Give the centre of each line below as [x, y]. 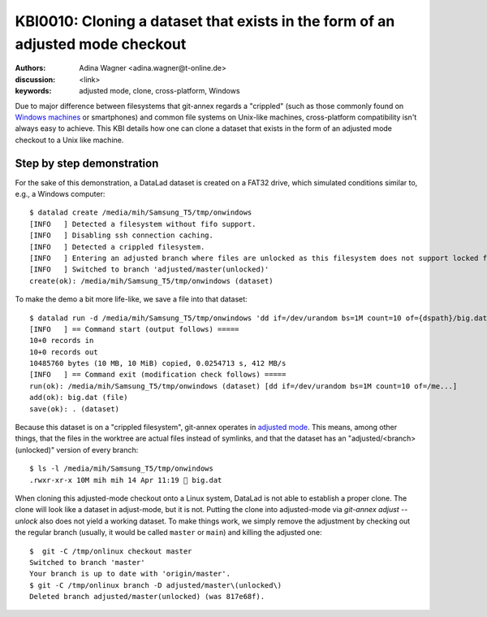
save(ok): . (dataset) [75, 409]
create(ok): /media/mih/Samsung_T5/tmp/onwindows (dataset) [151, 281]
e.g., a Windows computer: [60, 193]
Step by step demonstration [87, 163]
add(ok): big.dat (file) [79, 398]
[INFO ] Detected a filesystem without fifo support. [143, 224]
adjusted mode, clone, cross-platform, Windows [159, 91]
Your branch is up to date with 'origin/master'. [130, 574]
